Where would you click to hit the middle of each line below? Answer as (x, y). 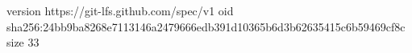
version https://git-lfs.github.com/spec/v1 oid (120, 10)
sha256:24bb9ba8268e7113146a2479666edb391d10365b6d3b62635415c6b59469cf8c (206, 26)
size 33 (23, 42)
